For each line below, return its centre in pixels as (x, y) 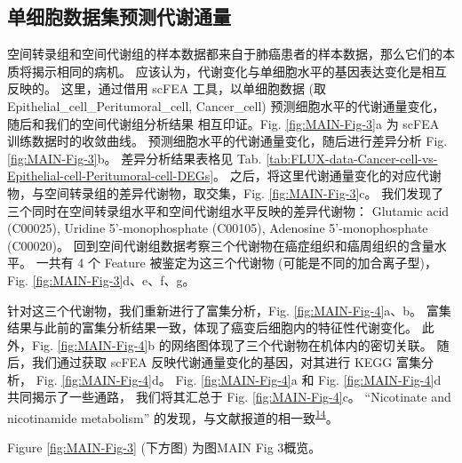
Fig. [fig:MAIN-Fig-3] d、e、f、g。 (101, 279)
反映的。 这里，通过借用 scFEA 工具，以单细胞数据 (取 (167, 88)
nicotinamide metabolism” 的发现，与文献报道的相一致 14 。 (173, 416)
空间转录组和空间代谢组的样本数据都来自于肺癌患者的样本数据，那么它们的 (225, 54)
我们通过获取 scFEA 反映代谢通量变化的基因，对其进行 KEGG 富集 (226, 362)
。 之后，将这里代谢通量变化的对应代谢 (327, 176)
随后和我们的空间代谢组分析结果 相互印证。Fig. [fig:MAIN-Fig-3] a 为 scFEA (223, 123)
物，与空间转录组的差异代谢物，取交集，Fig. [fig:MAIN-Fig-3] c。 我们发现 (219, 192)
